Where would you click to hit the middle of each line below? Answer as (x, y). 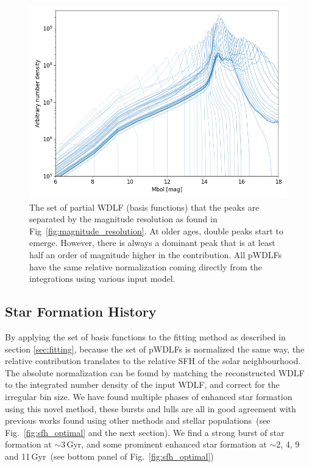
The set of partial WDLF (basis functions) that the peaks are (144, 207)
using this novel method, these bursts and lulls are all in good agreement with (151, 408)
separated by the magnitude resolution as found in (123, 219)
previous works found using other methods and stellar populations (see (138, 420)
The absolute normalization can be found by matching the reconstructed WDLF (155, 372)
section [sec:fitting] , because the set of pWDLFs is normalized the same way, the (155, 349)
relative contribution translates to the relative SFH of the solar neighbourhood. (153, 361)
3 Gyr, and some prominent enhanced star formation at (164, 444)
